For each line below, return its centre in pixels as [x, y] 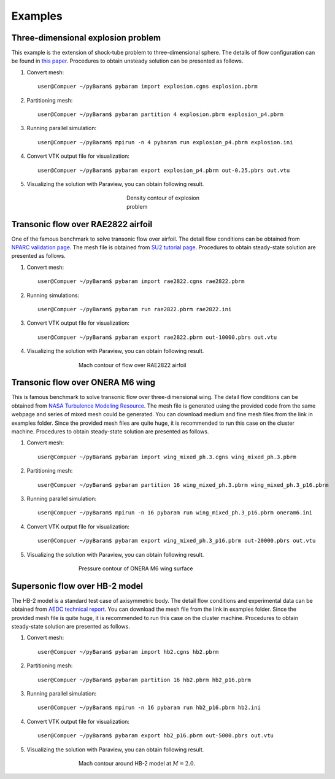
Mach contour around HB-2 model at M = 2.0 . [137, 763]
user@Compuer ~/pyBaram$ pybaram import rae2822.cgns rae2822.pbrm [141, 281]
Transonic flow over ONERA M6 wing [83, 383]
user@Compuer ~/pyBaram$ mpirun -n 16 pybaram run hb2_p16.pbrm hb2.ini [149, 708]
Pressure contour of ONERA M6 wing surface [136, 568]
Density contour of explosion [163, 198]
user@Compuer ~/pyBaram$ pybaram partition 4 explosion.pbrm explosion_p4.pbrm [160, 114]
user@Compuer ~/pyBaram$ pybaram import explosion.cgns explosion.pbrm [148, 87]
